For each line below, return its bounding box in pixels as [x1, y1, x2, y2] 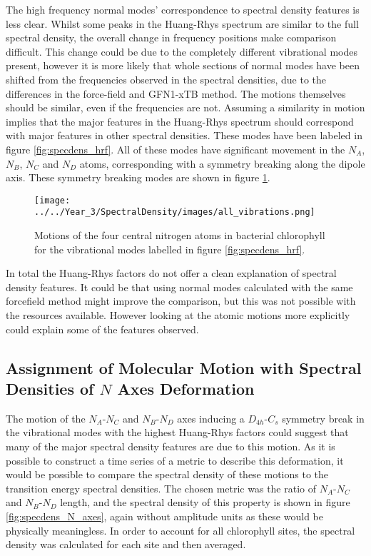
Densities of [6, 377, 94, 399]
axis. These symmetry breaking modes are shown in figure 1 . [6, 170, 270, 185]
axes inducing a [177, 410, 245, 425]
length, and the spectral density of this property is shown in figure [60, 495, 350, 510]
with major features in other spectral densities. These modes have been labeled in [6, 128, 362, 143]
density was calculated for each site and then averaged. [6, 537, 246, 552]
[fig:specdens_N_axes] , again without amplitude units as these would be [6, 508, 323, 523]
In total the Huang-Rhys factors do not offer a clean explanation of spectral [6, 266, 337, 280]
